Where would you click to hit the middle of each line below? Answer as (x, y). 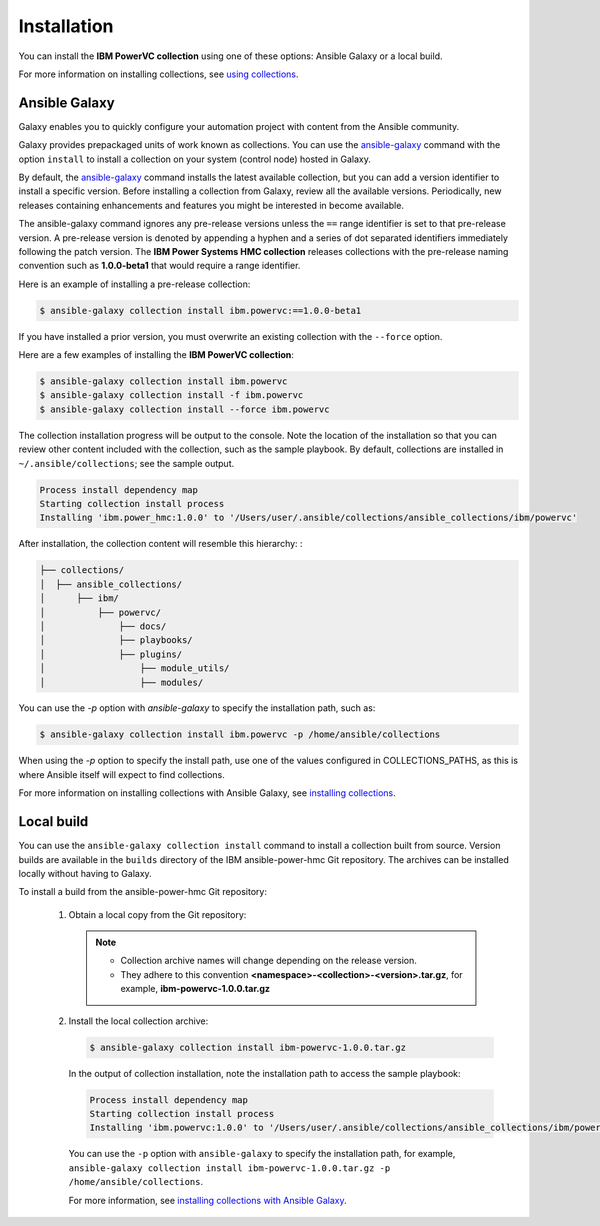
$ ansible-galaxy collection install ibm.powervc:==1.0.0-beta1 (200, 310)
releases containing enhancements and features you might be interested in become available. (211, 205)
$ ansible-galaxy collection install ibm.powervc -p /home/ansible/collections (240, 734)
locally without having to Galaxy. (85, 873)
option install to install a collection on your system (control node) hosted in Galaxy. (195, 159)
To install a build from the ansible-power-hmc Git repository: (142, 892)
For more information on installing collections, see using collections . (158, 74)
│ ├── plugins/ (111, 654)
